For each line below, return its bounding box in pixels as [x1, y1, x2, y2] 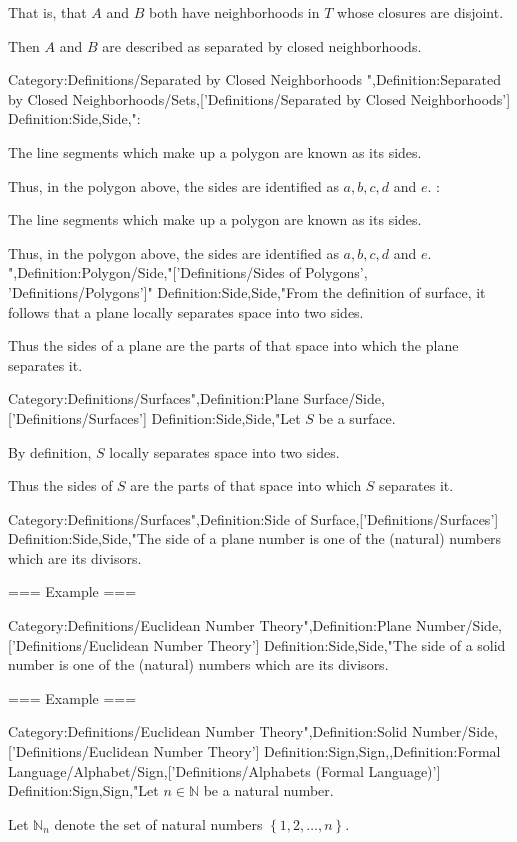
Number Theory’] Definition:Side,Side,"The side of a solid [153, 634, 506, 655]
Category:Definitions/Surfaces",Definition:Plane [8, 388, 299, 409]
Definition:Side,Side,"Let [151, 407, 301, 428]
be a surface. [318, 407, 396, 428]
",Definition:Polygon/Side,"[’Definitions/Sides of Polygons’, [8, 262, 368, 283]
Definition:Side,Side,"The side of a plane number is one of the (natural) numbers [8, 528, 502, 549]
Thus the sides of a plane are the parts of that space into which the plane [8, 335, 459, 356]
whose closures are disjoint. [337, 2, 504, 22]
